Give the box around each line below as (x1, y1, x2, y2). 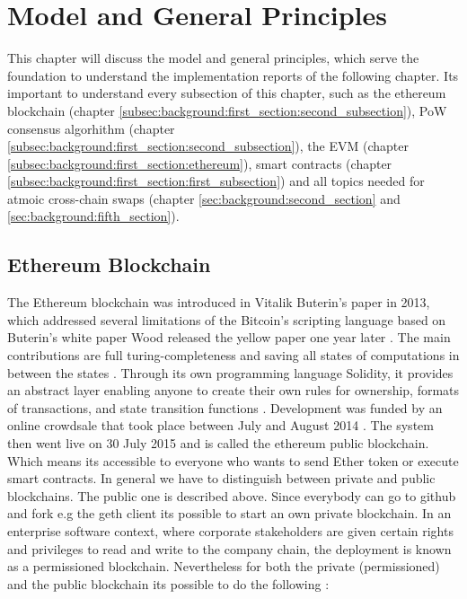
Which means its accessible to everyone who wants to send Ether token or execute (7, 451, 459, 470)
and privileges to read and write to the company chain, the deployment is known (7, 539, 452, 558)
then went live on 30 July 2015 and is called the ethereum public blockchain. (7, 434, 429, 453)
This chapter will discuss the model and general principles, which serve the (7, 48, 419, 67)
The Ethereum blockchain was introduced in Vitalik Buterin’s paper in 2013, (7, 293, 430, 312)
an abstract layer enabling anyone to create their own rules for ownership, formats (7, 381, 460, 400)
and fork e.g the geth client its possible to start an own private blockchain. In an (7, 504, 452, 523)
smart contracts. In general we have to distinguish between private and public (7, 469, 436, 488)
